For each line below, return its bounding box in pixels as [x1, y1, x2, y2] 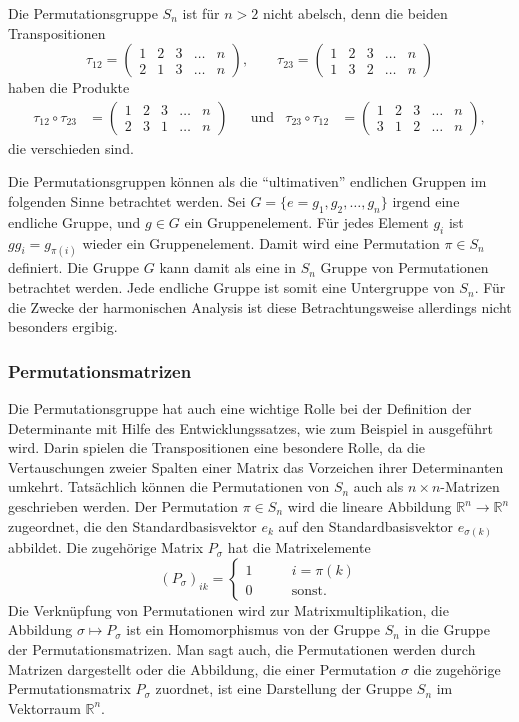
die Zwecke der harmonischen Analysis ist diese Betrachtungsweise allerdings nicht [8, 296, 512, 317]
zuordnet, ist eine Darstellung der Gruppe [155, 678, 413, 699]
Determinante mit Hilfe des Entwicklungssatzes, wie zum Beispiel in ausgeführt [8, 417, 493, 438]
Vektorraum [8, 697, 81, 718]
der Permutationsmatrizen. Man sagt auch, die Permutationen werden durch [8, 638, 476, 659]
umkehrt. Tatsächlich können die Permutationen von [8, 476, 330, 497]
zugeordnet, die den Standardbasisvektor [8, 515, 257, 536]
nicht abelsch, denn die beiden [262, 3, 448, 23]
